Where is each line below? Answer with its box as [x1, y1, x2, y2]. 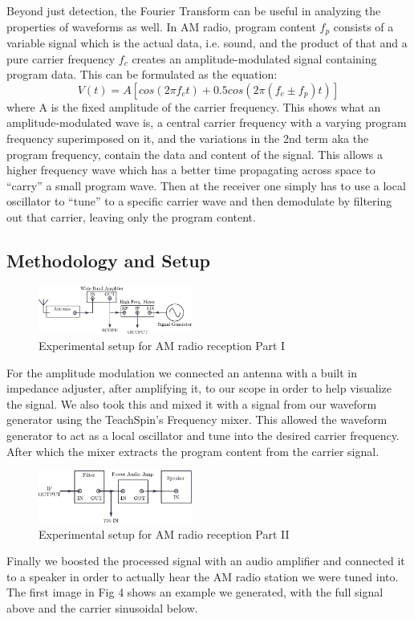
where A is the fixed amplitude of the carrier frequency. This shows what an [6, 98, 381, 115]
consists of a [333, 18, 394, 35]
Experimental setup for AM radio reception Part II [39, 525, 290, 542]
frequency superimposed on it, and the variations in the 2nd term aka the [6, 130, 369, 147]
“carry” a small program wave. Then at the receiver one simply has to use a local [6, 177, 406, 193]
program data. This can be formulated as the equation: [6, 66, 278, 83]
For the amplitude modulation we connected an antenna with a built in [6, 364, 357, 381]
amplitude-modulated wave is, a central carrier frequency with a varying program [6, 114, 407, 131]
